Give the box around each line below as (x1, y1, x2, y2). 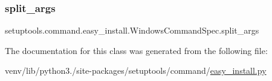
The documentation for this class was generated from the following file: (5, 44, 268, 56)
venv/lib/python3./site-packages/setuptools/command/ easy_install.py (5, 64, 267, 77)
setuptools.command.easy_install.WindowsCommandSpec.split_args (5, 24, 259, 37)
